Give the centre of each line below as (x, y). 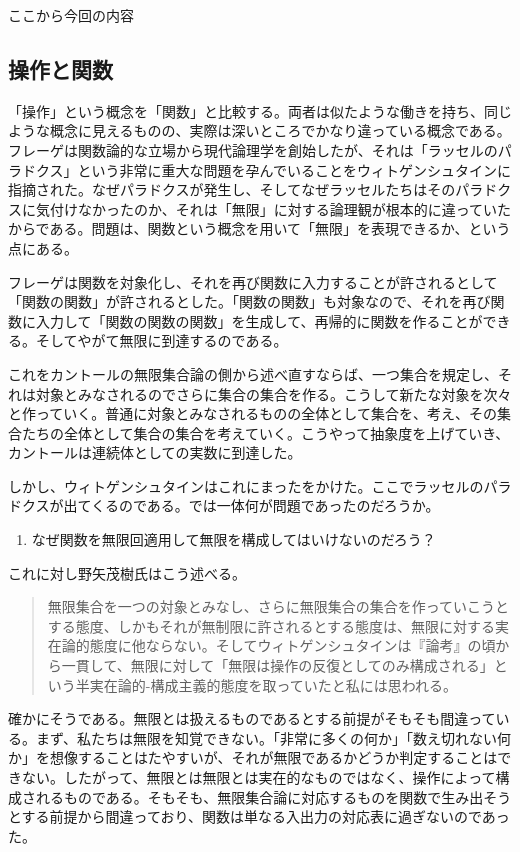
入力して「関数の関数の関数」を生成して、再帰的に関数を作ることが (259, 320)
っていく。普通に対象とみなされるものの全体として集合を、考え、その (266, 413)
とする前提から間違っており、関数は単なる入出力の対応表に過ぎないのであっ (259, 816)
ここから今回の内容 (71, 15)
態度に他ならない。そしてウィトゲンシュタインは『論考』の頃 (292, 645)
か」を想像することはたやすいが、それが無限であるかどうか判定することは (253, 757)
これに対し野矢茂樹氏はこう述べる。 (127, 572)
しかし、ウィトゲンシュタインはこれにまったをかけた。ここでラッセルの (246, 485)
